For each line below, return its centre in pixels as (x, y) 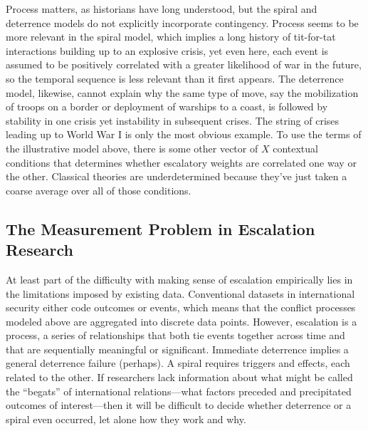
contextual (295, 148)
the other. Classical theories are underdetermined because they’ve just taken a (177, 176)
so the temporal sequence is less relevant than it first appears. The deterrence (175, 78)
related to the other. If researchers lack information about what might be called (179, 377)
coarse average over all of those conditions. (99, 190)
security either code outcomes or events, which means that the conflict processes (181, 307)
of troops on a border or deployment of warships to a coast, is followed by (167, 107)
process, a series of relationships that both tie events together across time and (175, 335)
